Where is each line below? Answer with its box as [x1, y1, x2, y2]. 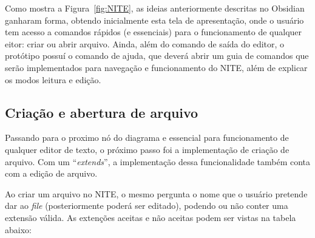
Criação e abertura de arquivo [5, 103, 198, 121]
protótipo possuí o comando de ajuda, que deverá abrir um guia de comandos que [5, 49, 309, 62]
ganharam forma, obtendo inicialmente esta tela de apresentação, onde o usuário [5, 13, 304, 26]
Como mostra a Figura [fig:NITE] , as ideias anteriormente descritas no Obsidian [5, 2, 305, 14]
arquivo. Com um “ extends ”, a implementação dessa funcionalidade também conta [5, 155, 311, 168]
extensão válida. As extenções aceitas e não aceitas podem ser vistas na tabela [5, 211, 296, 223]
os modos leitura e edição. [5, 73, 101, 86]
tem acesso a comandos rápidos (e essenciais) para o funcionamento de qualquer [5, 25, 302, 38]
